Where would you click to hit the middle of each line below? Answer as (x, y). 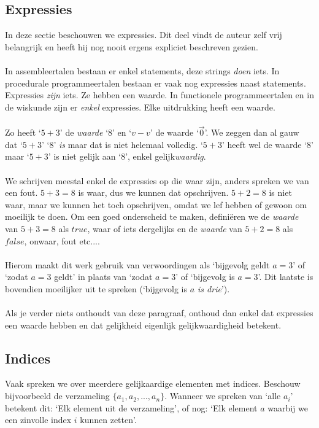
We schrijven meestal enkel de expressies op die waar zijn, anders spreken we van (157, 180)
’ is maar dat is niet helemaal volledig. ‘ (128, 144)
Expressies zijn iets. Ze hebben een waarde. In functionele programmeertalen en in (159, 95)
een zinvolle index (38, 420)
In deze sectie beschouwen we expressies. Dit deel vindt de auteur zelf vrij (144, 35)
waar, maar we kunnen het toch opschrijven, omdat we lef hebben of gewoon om (156, 204)
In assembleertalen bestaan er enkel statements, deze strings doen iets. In (142, 70)
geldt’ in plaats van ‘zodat (103, 277)
